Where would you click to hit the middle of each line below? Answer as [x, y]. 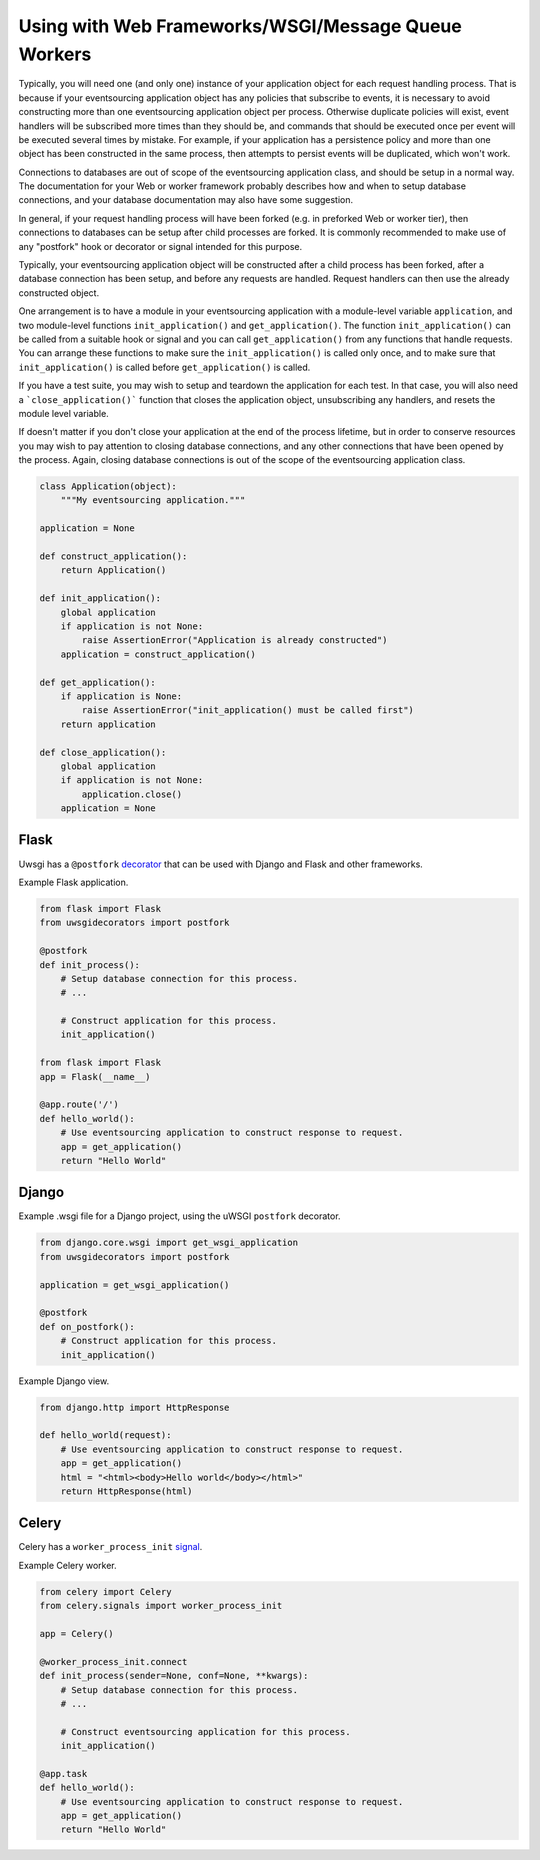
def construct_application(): [113, 556]
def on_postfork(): [87, 1326]
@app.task [63, 1773]
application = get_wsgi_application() [134, 1284]
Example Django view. [64, 1381]
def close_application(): [103, 752]
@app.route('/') [79, 1104]
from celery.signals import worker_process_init [161, 1606]
